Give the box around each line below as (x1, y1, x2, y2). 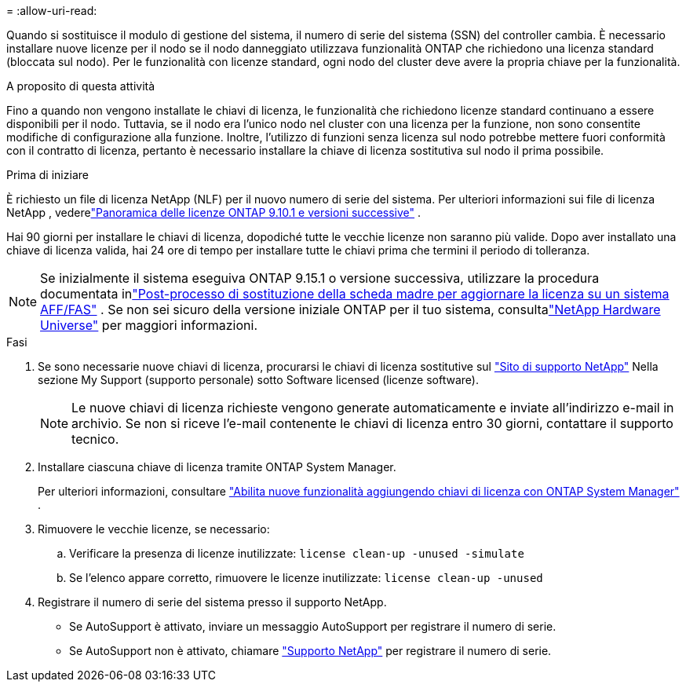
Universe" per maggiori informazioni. (40, 317, 258, 333)
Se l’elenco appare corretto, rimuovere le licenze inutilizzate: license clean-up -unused (69, 571, 543, 584)
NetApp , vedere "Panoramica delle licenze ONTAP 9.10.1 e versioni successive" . (6, 206, 421, 219)
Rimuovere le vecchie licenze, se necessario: (38, 522, 270, 536)
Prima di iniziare (6, 168, 89, 181)
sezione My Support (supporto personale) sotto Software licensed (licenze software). (38, 373, 479, 386)
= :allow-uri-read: (6, 4, 97, 17)
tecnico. (71, 431, 119, 447)
